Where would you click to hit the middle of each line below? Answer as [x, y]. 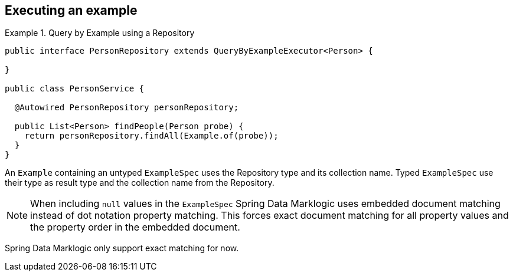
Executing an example [71, 10]
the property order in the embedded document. [135, 227]
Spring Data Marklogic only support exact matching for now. [122, 248]
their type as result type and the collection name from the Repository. [140, 183]
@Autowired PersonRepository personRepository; [127, 108]
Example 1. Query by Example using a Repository [100, 33]
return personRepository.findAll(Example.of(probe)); [151, 136]
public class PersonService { [75, 89]
